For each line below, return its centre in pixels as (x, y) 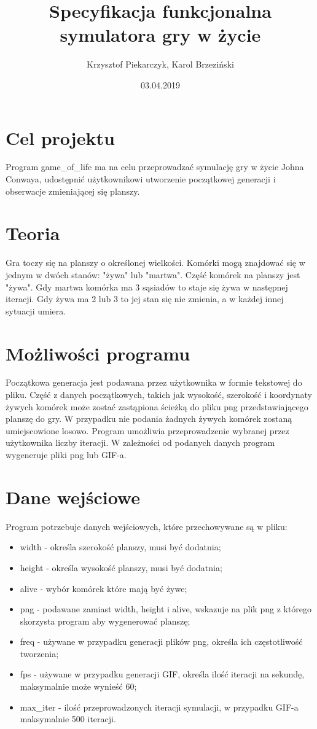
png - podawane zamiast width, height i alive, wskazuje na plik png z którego (166, 609)
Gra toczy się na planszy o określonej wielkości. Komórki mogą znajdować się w (155, 263)
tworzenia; (39, 653)
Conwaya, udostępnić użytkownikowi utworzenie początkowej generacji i (141, 179)
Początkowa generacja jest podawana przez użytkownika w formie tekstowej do (154, 382)
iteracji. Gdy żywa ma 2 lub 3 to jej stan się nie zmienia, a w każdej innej (145, 299)
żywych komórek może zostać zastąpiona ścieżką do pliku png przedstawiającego (157, 406)
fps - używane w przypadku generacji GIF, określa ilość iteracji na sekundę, (162, 674)
